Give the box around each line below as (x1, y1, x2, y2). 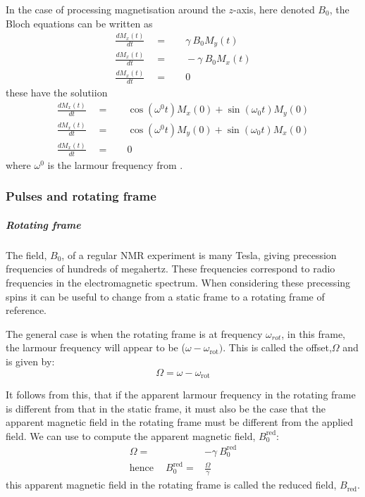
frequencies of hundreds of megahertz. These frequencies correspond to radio (6, 261, 335, 276)
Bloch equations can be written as (6, 15, 153, 30)
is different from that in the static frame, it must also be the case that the (6, 401, 326, 415)
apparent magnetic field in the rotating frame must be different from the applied (6, 415, 354, 429)
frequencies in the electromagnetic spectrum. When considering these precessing (6, 275, 351, 289)
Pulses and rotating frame (6, 187, 156, 205)
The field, (6, 247, 47, 262)
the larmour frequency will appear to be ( (6, 340, 185, 355)
